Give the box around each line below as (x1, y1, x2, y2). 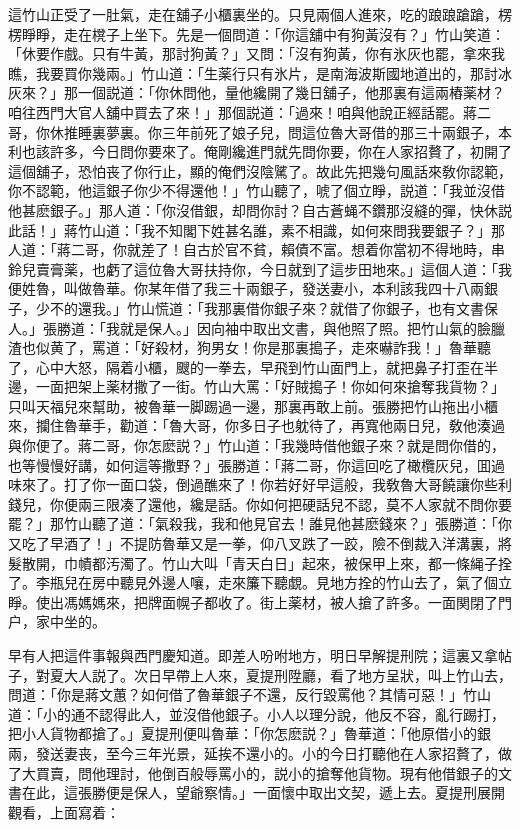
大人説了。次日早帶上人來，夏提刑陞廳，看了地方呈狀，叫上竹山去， (63, 664, 512, 685)
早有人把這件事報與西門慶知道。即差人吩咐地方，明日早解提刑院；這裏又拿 (8, 645, 498, 665)
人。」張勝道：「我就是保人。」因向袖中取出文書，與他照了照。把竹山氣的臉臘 (8, 317, 505, 338)
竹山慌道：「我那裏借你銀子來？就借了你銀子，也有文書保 (126, 297, 498, 318)
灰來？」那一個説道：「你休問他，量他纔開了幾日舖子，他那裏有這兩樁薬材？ (8, 82, 505, 103)
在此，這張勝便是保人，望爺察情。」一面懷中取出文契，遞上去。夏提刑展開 (21, 782, 505, 803)
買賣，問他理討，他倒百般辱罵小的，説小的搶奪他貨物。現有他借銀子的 (35, 762, 498, 783)
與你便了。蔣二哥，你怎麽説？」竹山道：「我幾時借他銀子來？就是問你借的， (8, 435, 505, 456)
